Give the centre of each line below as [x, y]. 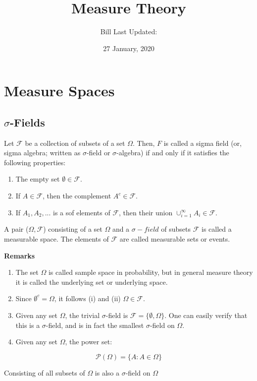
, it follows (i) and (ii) [87, 298]
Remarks [20, 255]
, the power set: [89, 342]
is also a [107, 372]
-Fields [27, 122]
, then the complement [77, 196]
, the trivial [82, 315]
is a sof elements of [82, 212]
